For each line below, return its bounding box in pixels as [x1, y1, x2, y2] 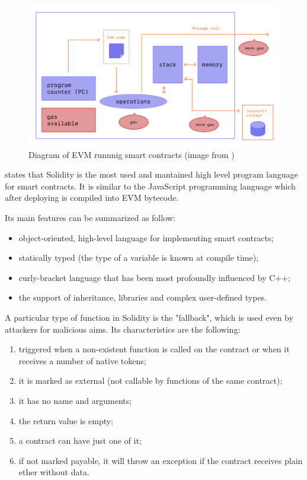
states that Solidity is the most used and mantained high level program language [5, 168, 298, 181]
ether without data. [18, 466, 89, 478]
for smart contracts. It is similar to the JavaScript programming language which [5, 179, 296, 192]
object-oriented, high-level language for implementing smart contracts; [18, 231, 274, 244]
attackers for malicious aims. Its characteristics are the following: [5, 323, 241, 335]
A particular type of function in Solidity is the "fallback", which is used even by [5, 311, 293, 324]
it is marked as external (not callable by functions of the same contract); [18, 374, 283, 387]
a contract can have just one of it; [18, 434, 142, 447]
